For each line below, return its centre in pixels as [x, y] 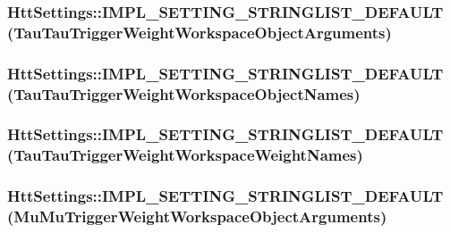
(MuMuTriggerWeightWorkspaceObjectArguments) [197, 216]
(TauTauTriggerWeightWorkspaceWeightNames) [185, 155]
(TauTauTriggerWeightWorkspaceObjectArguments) [200, 32]
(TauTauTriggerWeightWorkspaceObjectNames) [184, 93]
